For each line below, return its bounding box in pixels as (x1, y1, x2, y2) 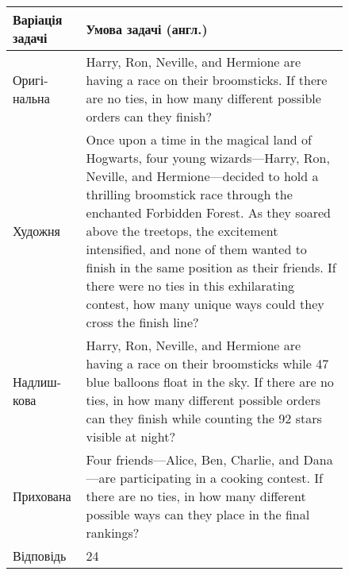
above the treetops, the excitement (86, 222, 278, 240)
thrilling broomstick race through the (86, 185, 293, 203)
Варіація (13, 10, 63, 29)
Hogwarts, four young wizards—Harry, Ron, (86, 149, 330, 167)
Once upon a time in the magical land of (86, 130, 312, 149)
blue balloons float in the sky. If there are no (86, 372, 334, 391)
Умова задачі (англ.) (86, 19, 208, 38)
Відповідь (13, 546, 67, 565)
